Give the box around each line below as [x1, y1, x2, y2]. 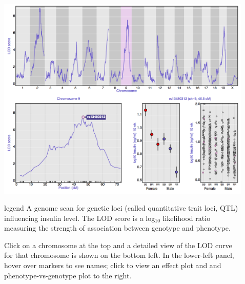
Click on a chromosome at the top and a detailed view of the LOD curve [4, 239, 232, 250]
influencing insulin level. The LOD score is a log [4, 212, 155, 223]
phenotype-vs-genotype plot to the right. [4, 270, 132, 280]
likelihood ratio [162, 212, 211, 223]
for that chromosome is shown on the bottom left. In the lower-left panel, [4, 250, 234, 260]
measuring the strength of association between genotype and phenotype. [4, 222, 231, 233]
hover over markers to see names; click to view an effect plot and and [4, 260, 221, 271]
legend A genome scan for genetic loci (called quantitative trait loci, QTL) [4, 202, 238, 213]
